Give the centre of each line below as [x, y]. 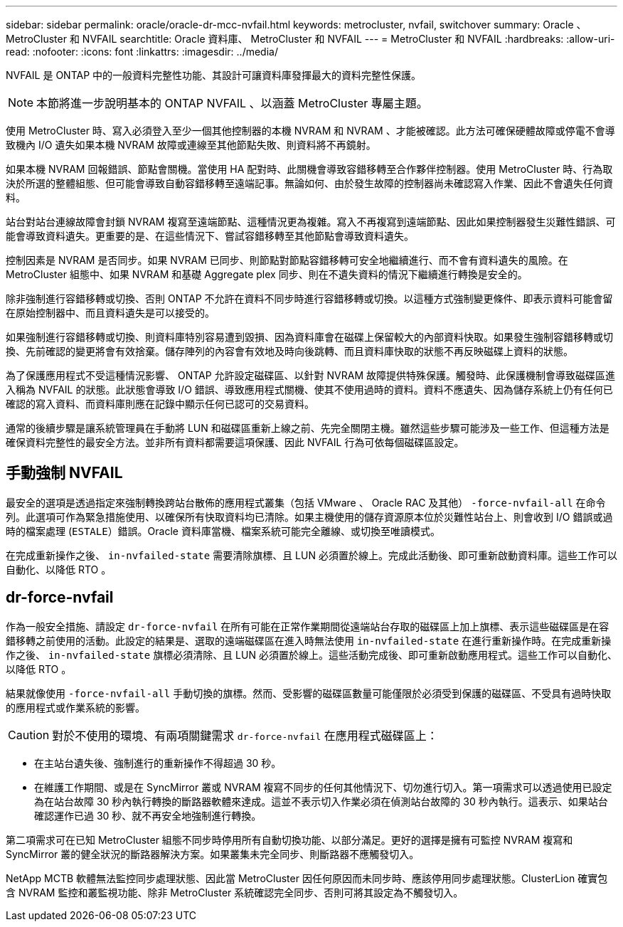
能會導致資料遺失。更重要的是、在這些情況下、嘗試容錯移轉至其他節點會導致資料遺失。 [210, 236]
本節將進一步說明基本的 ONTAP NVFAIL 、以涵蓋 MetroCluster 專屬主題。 [232, 103]
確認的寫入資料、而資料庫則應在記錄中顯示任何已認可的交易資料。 [160, 404]
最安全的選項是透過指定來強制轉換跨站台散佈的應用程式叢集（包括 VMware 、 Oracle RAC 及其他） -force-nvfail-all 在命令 [306, 502]
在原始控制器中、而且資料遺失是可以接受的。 [110, 313]
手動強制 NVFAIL [64, 473]
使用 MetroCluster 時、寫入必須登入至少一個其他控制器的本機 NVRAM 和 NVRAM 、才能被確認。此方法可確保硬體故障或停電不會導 [310, 131]
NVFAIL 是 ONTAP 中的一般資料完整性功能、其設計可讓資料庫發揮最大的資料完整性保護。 [214, 75]
